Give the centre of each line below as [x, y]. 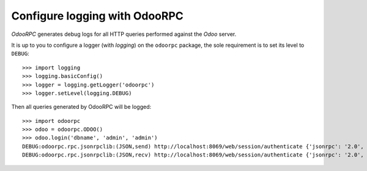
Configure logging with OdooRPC [97, 16]
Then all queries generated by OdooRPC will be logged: [81, 107]
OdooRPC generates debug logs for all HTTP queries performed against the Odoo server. [124, 34]
